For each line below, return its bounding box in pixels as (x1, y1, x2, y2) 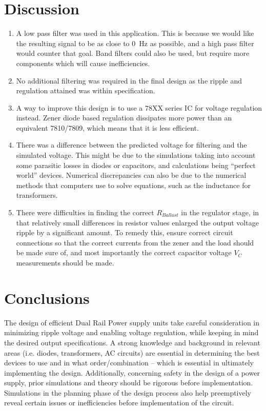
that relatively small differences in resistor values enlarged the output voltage (16, 217, 259, 228)
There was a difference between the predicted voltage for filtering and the (16, 139, 247, 150)
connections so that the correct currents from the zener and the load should (16, 237, 254, 248)
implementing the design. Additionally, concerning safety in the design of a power (4, 367, 260, 378)
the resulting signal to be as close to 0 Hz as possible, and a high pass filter (16, 37, 254, 48)
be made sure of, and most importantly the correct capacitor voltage (16, 247, 232, 258)
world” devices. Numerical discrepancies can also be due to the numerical (16, 170, 247, 180)
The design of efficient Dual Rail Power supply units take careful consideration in (4, 317, 260, 327)
